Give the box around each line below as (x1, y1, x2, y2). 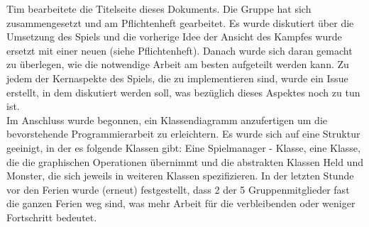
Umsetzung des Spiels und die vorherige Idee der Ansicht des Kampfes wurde (6, 29, 342, 44)
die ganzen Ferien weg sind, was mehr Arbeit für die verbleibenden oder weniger (6, 196, 356, 211)
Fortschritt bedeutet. (6, 209, 97, 224)
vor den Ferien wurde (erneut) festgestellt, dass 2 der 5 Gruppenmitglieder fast (6, 182, 350, 196)
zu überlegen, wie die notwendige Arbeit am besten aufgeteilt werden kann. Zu (6, 57, 349, 72)
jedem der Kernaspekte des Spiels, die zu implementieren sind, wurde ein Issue (6, 70, 348, 85)
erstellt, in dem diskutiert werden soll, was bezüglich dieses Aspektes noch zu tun (6, 84, 360, 99)
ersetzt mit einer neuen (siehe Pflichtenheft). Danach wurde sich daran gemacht (6, 43, 353, 57)
